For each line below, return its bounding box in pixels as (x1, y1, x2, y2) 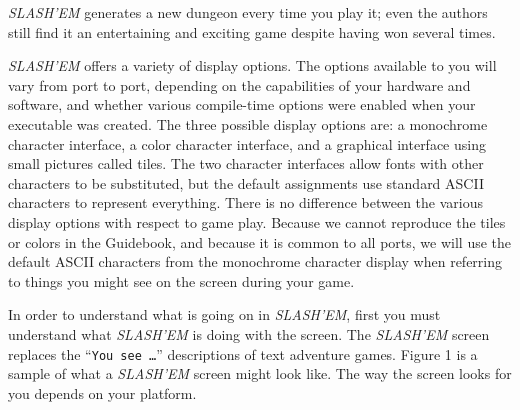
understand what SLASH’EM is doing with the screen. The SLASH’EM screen (8, 323, 490, 344)
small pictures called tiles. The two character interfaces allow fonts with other (8, 153, 484, 174)
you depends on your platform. (8, 382, 197, 403)
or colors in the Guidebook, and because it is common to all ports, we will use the (8, 231, 512, 252)
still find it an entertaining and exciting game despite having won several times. (8, 21, 496, 42)
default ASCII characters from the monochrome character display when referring (8, 251, 503, 272)
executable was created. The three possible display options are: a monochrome (8, 113, 488, 134)
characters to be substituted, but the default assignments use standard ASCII (8, 172, 484, 193)
